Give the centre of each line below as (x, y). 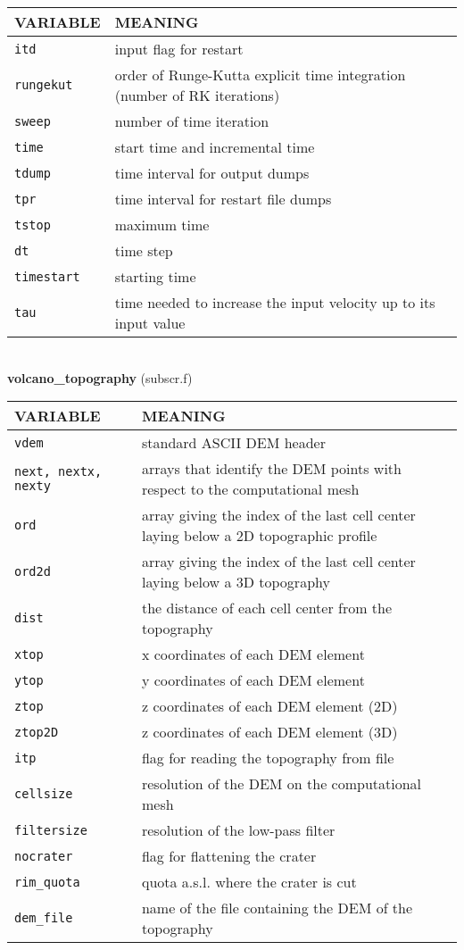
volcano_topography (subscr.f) (100, 377)
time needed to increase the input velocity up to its (275, 302)
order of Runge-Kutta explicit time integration (260, 75)
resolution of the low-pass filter (238, 830)
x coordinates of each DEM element (253, 654)
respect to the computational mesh (250, 489)
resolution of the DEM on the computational (282, 784)
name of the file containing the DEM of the (277, 908)
